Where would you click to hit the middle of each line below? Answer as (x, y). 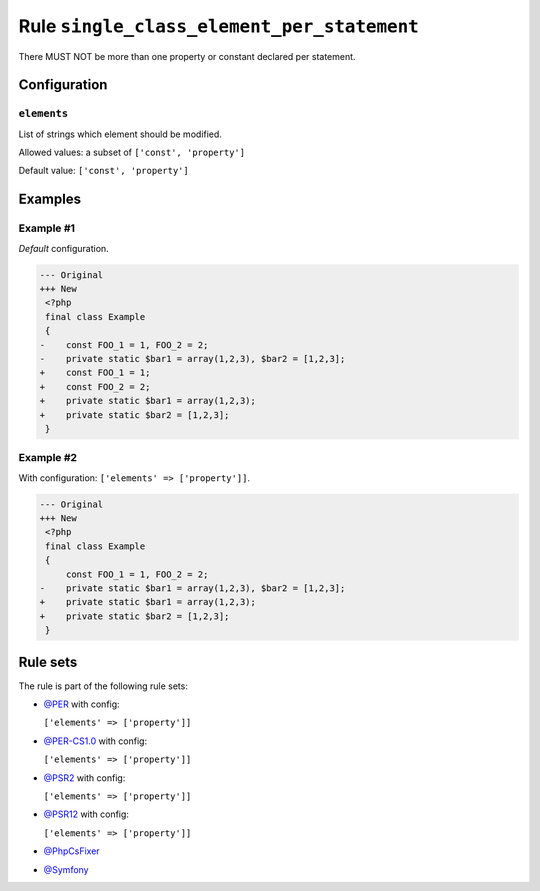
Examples (50, 199)
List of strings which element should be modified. (120, 134)
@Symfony (66, 869)
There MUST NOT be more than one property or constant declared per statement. (187, 56)
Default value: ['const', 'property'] (103, 171)
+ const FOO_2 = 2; (95, 386)
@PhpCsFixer (71, 851)
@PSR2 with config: (84, 777)
